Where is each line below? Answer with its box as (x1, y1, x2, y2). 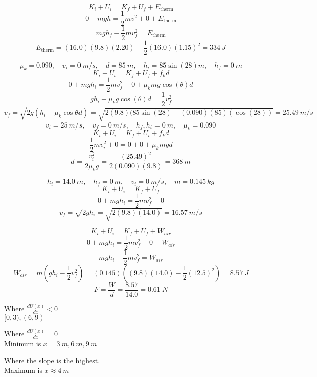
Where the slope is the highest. (4, 355, 100, 365)
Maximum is (4, 365, 42, 375)
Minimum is (4, 338, 41, 349)
